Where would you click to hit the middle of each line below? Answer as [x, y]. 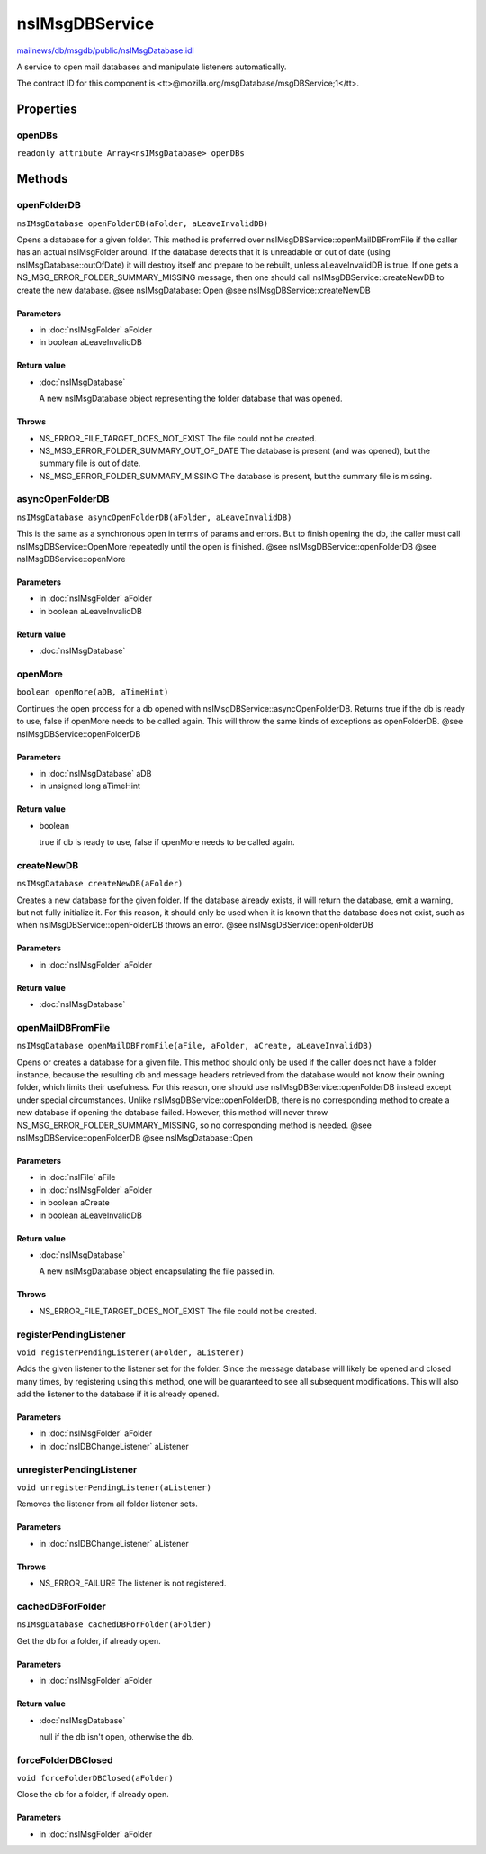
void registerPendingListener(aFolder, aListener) [130, 1352]
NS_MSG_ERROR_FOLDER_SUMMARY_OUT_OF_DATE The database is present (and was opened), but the [235, 450]
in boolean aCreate [74, 1203]
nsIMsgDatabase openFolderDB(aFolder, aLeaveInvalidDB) [143, 223]
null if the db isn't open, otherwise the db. [117, 1736]
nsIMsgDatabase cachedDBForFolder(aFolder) [114, 1625]
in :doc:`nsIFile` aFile [77, 1177]
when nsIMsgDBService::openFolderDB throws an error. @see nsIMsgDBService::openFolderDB [195, 925]
